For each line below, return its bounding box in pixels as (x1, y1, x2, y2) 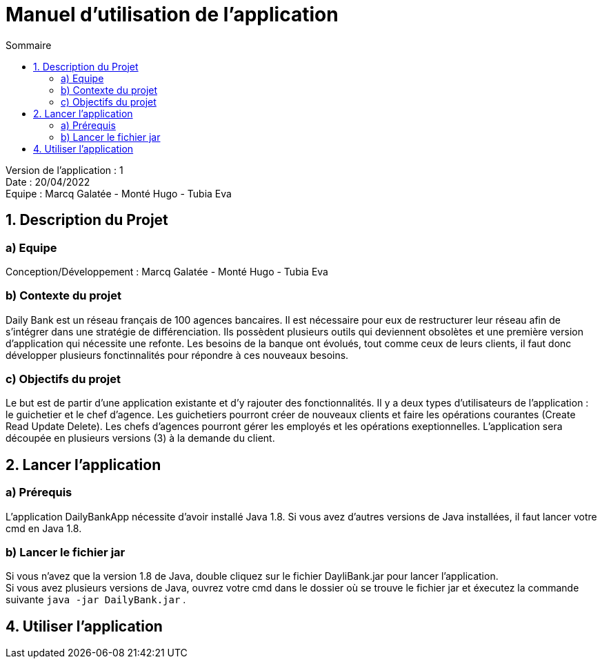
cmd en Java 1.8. (6, 522, 82, 534)
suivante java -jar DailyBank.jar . (6, 594, 186, 606)
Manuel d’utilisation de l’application (6, 3, 339, 26)
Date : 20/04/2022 (6, 175, 90, 188)
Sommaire (6, 39, 52, 51)
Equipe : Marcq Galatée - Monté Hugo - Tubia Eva (6, 187, 232, 199)
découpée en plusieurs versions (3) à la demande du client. (6, 432, 275, 445)
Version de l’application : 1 (6, 164, 123, 176)
